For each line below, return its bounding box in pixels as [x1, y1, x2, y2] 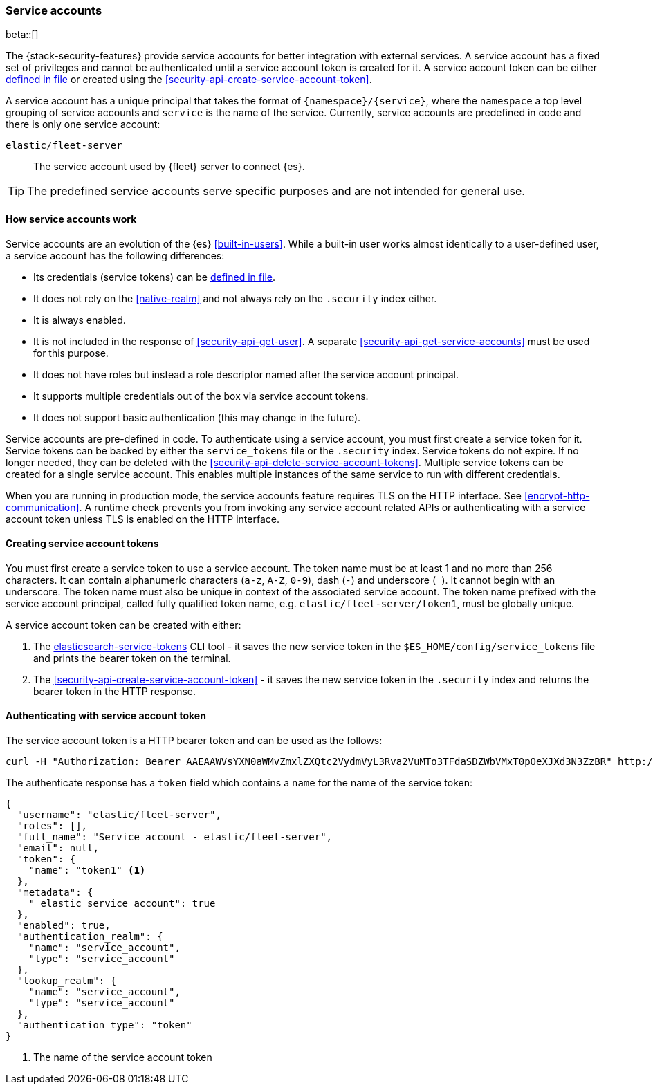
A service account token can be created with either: [6, 618, 241, 631]
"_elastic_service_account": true [28, 898, 216, 909]
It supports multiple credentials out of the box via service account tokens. [33, 389, 369, 402]
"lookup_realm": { [17, 975, 117, 987]
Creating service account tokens [6, 537, 159, 550]
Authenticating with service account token [6, 710, 206, 722]
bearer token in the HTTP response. [33, 685, 196, 697]
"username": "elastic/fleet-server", [17, 809, 221, 821]
